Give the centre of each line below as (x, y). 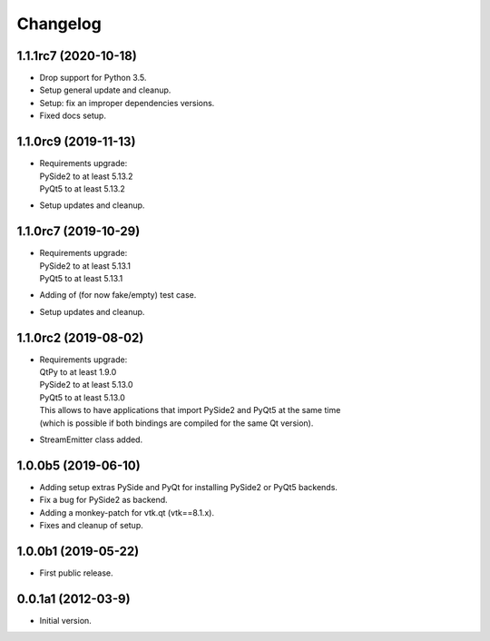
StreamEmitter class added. (91, 439)
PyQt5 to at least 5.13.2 (83, 188)
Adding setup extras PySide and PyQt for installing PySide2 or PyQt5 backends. (188, 487)
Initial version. (66, 620)
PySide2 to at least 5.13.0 (86, 385)
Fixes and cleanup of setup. (92, 526)
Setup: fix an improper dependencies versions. (127, 103)
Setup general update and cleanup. (105, 90)
